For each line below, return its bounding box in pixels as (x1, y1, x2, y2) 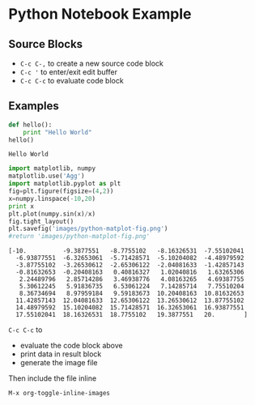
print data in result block (19, 349, 102, 359)
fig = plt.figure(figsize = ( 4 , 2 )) (8, 187, 114, 195)
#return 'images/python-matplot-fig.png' (8, 232, 151, 241)
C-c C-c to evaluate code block (19, 76, 124, 85)
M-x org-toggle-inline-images (8, 390, 111, 398)
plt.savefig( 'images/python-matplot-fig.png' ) (8, 224, 168, 233)
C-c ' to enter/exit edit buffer (19, 67, 117, 77)
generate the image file (19, 358, 98, 368)
